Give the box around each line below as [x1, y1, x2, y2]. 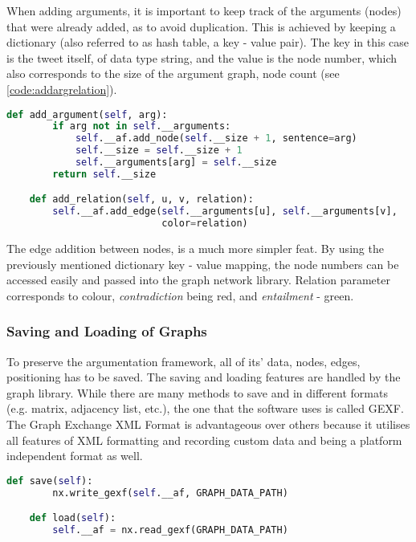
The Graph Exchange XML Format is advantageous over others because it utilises [6, 416, 410, 433]
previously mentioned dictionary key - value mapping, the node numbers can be [6, 255, 399, 272]
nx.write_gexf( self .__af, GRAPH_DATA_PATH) [52, 487, 288, 499]
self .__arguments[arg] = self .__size [75, 157, 277, 169]
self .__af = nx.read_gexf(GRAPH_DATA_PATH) [52, 524, 288, 536]
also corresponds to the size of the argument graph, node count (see [6, 65, 340, 82]
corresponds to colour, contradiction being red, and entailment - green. [6, 287, 354, 304]
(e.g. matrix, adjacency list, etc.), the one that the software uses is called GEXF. [6, 400, 404, 417]
